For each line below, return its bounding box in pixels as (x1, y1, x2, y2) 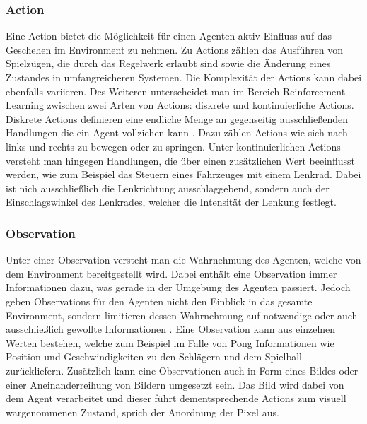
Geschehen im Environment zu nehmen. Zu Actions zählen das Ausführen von (6, 42, 344, 57)
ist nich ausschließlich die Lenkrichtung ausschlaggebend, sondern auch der (6, 180, 330, 195)
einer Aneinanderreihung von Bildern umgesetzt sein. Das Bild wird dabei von (6, 377, 344, 391)
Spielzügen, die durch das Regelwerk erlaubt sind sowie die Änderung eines (6, 56, 331, 71)
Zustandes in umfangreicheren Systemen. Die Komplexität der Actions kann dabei (6, 70, 362, 84)
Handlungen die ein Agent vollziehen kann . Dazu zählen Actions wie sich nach (6, 125, 348, 140)
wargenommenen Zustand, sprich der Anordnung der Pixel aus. (6, 404, 279, 419)
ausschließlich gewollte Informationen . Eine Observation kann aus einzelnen (6, 322, 336, 336)
